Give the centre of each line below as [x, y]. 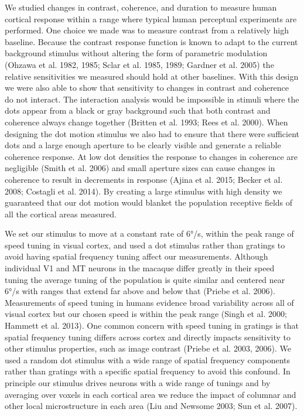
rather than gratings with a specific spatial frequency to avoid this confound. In [148, 371]
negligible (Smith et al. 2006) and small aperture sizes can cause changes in [140, 168]
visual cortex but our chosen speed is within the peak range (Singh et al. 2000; [146, 314]
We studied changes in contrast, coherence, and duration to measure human [141, 7]
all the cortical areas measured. [61, 214]
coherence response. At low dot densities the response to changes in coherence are [151, 156]
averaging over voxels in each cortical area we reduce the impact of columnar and [151, 394]
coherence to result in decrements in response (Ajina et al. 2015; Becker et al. [144, 179]
